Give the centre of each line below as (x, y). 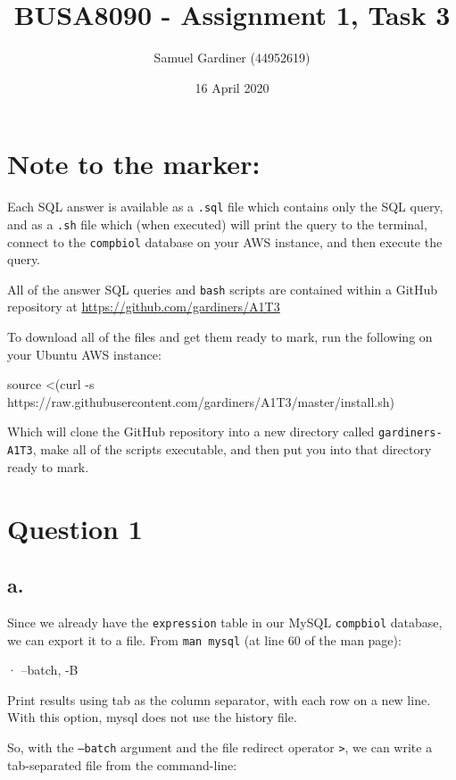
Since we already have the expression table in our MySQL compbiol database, (225, 622)
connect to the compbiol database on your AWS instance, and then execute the (225, 241)
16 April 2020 (232, 87)
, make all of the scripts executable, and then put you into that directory (232, 449)
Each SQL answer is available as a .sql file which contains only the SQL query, (225, 207)
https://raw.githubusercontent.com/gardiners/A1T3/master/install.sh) (201, 401)
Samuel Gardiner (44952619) (232, 58)
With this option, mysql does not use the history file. (152, 717)
